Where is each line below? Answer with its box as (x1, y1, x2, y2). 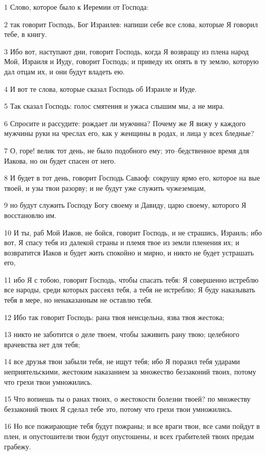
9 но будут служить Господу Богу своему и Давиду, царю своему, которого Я (4, 200, 247, 210)
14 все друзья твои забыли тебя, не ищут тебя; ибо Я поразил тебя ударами (4, 356, 240, 367)
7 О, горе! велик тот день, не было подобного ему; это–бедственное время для (4, 145, 249, 155)
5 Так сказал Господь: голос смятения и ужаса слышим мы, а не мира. (4, 101, 225, 111)
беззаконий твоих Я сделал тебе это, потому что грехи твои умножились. (4, 403, 233, 414)
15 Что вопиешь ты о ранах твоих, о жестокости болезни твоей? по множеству (4, 393, 251, 404)
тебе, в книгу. (4, 29, 47, 39)
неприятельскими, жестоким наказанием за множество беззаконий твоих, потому (4, 366, 256, 377)
